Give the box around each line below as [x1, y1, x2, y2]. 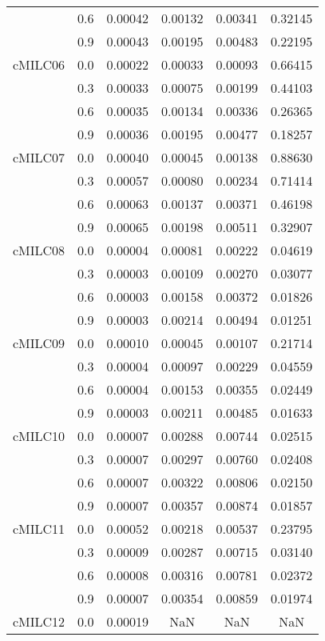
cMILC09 [13, 334, 65, 352]
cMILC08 [13, 241, 65, 259]
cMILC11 [13, 519, 65, 538]
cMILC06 [13, 55, 65, 74]
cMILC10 [13, 427, 65, 445]
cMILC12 [13, 612, 65, 631]
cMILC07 [13, 148, 65, 166]
